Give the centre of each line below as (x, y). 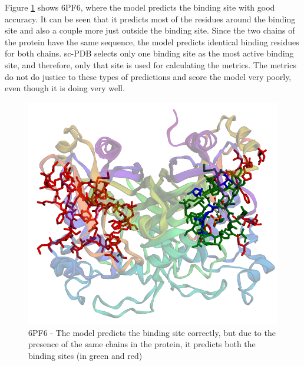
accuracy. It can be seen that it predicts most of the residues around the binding (150, 19)
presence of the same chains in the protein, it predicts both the (142, 344)
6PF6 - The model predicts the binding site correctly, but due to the (152, 332)
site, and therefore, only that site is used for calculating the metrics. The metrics (151, 64)
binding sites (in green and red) (85, 355)
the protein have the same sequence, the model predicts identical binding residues (152, 41)
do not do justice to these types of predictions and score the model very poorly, (148, 76)
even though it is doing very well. (65, 88)
